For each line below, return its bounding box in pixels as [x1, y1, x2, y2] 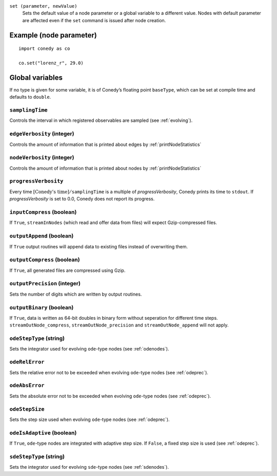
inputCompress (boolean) [9, 208, 77, 215]
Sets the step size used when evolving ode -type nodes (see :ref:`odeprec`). [9, 416, 170, 423]
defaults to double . [9, 94, 51, 100]
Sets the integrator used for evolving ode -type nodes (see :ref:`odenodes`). [9, 346, 169, 352]
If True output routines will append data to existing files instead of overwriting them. [9, 243, 188, 249]
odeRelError [9, 359, 45, 365]
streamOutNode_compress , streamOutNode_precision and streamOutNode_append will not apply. [9, 322, 229, 328]
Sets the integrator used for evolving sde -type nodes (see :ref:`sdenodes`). [9, 464, 169, 470]
